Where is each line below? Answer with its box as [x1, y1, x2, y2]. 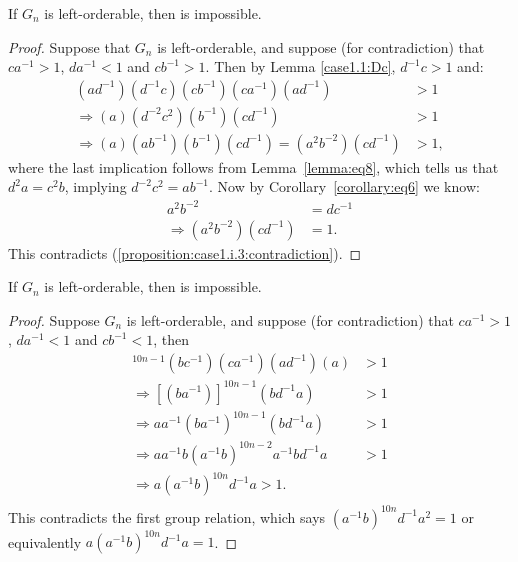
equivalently [8, 531, 82, 552]
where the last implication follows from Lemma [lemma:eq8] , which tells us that [8, 156, 499, 177]
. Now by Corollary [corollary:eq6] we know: [209, 176, 480, 197]
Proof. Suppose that [8, 36, 131, 57]
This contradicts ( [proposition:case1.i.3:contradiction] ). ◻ [8, 242, 362, 263]
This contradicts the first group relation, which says [8, 506, 326, 527]
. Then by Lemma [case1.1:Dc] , [205, 56, 396, 77]
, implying [64, 176, 127, 197]
